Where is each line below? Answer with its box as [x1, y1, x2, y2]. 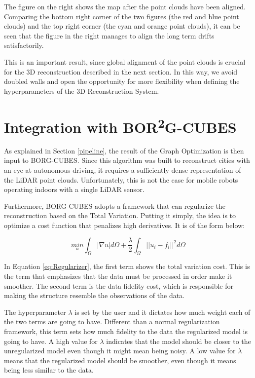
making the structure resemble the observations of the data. [4, 290, 185, 301]
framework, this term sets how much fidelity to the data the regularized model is [4, 326, 248, 336]
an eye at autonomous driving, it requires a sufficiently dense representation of [4, 164, 241, 175]
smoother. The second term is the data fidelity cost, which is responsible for [4, 280, 233, 291]
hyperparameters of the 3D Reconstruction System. [4, 85, 159, 96]
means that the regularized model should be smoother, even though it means [4, 355, 236, 365]
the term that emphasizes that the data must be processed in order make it [4, 270, 232, 281]
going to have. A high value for [4, 336, 98, 346]
